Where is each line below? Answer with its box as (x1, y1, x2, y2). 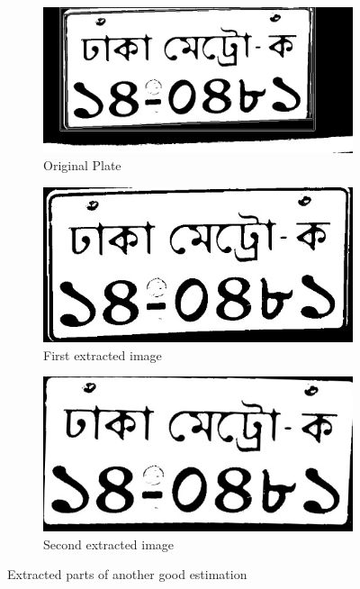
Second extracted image (43, 534, 175, 553)
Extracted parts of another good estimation (7, 565, 247, 584)
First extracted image (43, 345, 162, 364)
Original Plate (43, 156, 121, 175)
